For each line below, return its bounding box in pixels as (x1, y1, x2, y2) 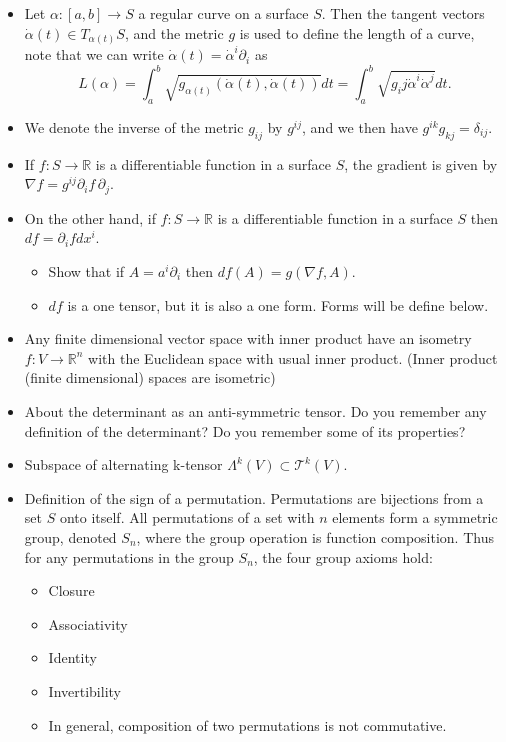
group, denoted (24, 526, 117, 547)
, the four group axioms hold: (253, 546, 433, 567)
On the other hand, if (24, 207, 156, 228)
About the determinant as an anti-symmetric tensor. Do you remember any (24, 401, 487, 421)
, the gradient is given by (344, 153, 498, 174)
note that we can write (24, 44, 164, 65)
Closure (48, 580, 95, 601)
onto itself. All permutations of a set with (59, 507, 315, 528)
